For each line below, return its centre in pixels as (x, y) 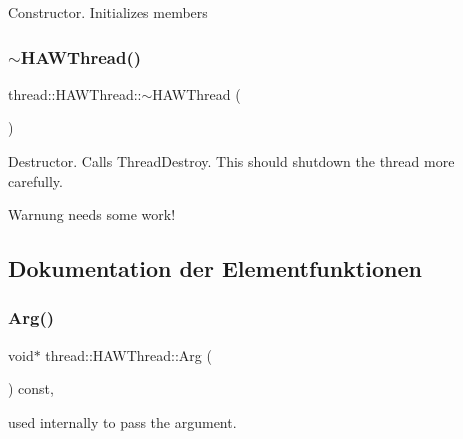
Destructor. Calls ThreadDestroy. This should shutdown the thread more (231, 161)
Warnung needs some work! (92, 214)
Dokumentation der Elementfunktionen (215, 268)
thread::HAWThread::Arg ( (128, 354)
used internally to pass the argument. (122, 421)
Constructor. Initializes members (108, 12)
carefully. (35, 180)
